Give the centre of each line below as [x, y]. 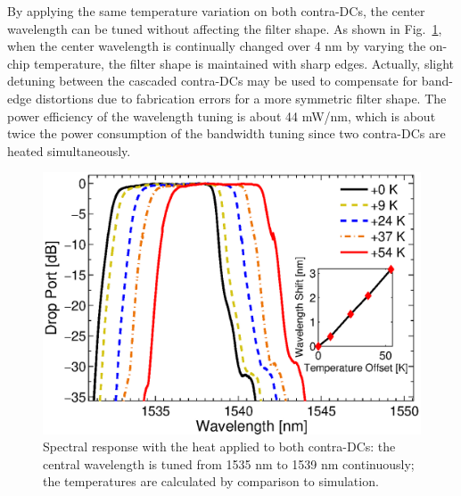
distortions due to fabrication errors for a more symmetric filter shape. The [241, 98]
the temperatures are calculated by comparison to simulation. [211, 481]
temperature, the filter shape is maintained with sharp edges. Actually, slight [244, 63]
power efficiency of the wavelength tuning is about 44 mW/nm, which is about [222, 116]
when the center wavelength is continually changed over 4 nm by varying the [217, 46]
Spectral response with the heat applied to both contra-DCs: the [219, 446]
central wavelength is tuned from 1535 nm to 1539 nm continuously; [229, 463]
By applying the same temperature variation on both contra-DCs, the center [216, 11]
